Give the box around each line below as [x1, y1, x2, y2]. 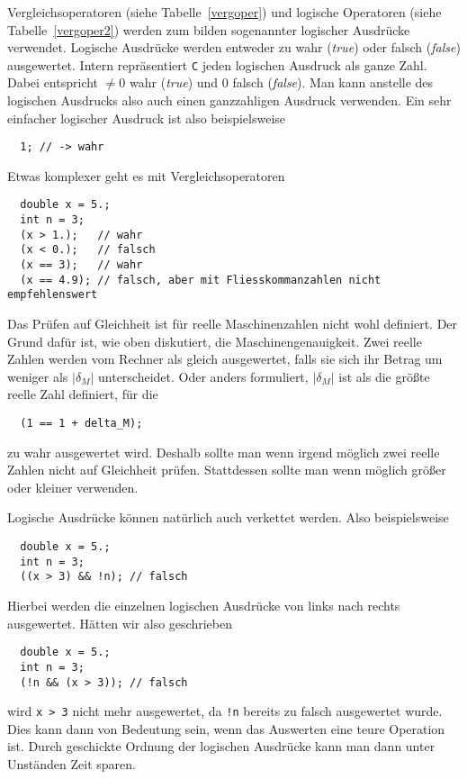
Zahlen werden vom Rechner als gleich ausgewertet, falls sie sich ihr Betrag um [7, 349, 443, 368]
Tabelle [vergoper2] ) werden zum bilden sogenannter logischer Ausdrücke [7, 20, 410, 39]
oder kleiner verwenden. [7, 477, 139, 496]
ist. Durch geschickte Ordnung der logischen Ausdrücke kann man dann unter [7, 737, 436, 756]
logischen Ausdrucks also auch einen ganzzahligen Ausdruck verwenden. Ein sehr [7, 91, 452, 110]
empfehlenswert [7, 288, 98, 302]
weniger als [7, 367, 68, 385]
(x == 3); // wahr [20, 258, 143, 272]
